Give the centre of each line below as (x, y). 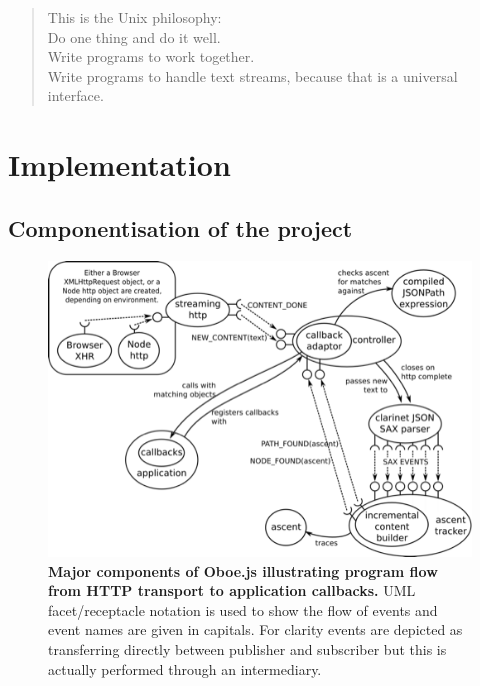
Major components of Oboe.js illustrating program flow (243, 570)
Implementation (119, 164)
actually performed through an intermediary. (185, 668)
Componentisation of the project (180, 227)
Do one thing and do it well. (134, 36)
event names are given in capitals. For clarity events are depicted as (255, 629)
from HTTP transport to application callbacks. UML (232, 590)
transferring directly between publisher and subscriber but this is (247, 648)
